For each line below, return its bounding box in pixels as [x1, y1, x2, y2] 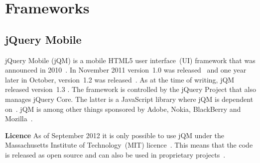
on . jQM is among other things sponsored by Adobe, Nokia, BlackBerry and [5, 103, 241, 114]
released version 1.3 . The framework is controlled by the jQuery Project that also [5, 84, 256, 94]
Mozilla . [5, 113, 33, 124]
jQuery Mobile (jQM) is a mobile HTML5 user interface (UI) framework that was [5, 55, 256, 65]
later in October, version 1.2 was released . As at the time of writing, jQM [5, 74, 235, 84]
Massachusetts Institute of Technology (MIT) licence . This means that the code [5, 140, 253, 150]
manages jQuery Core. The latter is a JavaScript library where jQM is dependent [5, 93, 254, 104]
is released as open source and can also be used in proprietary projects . [5, 149, 226, 160]
